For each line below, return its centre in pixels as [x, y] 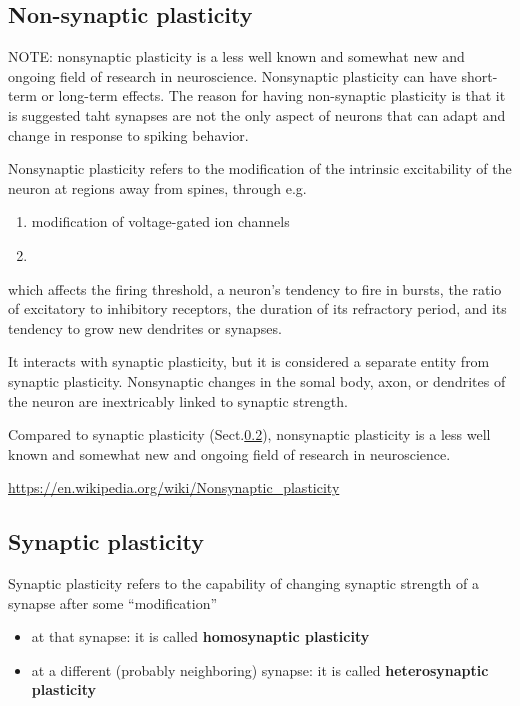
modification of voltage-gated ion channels [160, 221]
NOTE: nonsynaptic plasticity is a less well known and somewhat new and [236, 56]
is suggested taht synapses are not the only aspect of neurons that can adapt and [257, 114]
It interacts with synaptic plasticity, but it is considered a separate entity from [249, 361]
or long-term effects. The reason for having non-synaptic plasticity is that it [273, 95]
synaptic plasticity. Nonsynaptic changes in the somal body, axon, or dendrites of [257, 380]
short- [479, 75]
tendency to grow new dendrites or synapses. [145, 327]
